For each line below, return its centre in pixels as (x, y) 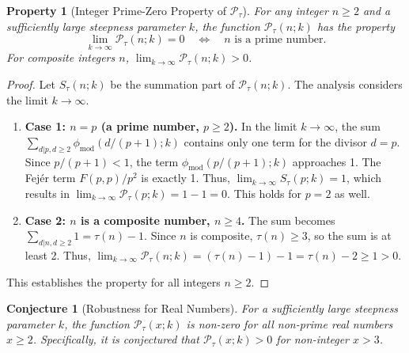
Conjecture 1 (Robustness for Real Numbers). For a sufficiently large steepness (203, 308)
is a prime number (279, 40)
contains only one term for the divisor (275, 141)
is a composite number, (146, 220)
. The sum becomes (288, 220)
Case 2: (45, 220)
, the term (154, 161)
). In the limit (263, 126)
